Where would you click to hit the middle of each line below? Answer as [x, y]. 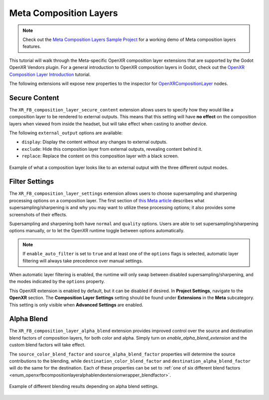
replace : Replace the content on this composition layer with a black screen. [100, 156]
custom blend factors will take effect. [47, 345]
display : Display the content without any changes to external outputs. [95, 142]
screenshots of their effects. [38, 214]
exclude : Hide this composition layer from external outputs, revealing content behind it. [112, 149]
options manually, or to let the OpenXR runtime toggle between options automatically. [97, 231]
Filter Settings [32, 182]
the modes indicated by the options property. [57, 282]
